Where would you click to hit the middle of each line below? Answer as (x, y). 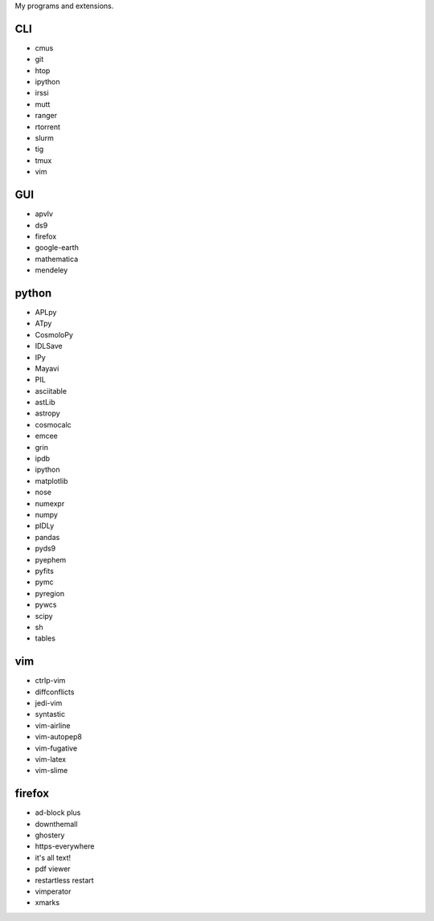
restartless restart (64, 880)
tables (45, 638)
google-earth (57, 248)
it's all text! (53, 858)
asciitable (51, 391)
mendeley (51, 270)
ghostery (50, 835)
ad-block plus (58, 813)
